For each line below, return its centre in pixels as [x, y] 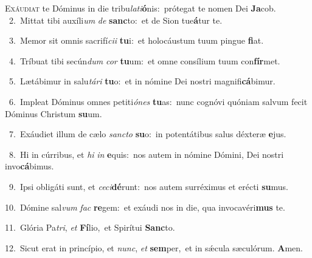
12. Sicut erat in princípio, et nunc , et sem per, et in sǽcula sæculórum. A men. [154, 247]
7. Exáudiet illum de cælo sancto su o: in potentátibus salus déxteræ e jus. [147, 134]
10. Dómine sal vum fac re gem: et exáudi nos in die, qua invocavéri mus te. [145, 207]
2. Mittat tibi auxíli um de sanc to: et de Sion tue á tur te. [116, 20]
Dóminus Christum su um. [54, 113]
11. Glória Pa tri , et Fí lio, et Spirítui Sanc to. [90, 227]
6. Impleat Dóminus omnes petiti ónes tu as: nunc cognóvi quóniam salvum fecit [158, 101]
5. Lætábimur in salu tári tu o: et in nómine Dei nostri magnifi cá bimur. [142, 81]
